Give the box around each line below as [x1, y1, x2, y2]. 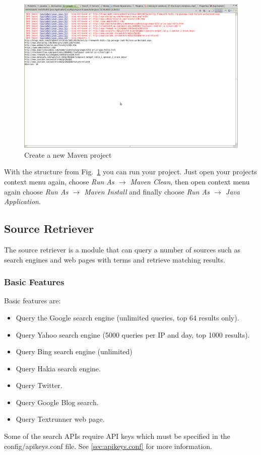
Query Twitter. [16, 380, 62, 391]
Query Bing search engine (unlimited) [16, 346, 133, 357]
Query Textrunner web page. [16, 414, 105, 424]
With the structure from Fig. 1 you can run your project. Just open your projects [4, 166, 257, 177]
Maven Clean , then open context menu [130, 176, 250, 186]
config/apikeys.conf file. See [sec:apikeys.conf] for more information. [4, 440, 212, 451]
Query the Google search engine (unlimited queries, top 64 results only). [16, 312, 239, 322]
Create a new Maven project [24, 149, 112, 160]
